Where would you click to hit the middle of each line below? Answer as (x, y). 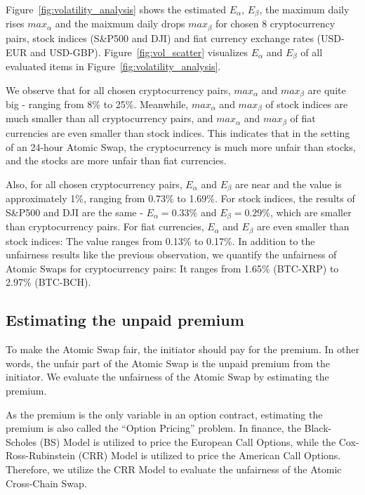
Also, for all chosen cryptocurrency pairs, (94, 184)
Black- (318, 428)
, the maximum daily (304, 9)
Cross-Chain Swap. (46, 483)
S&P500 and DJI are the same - (74, 212)
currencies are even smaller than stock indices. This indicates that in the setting (178, 132)
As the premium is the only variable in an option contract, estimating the (164, 414)
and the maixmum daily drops (120, 24)
